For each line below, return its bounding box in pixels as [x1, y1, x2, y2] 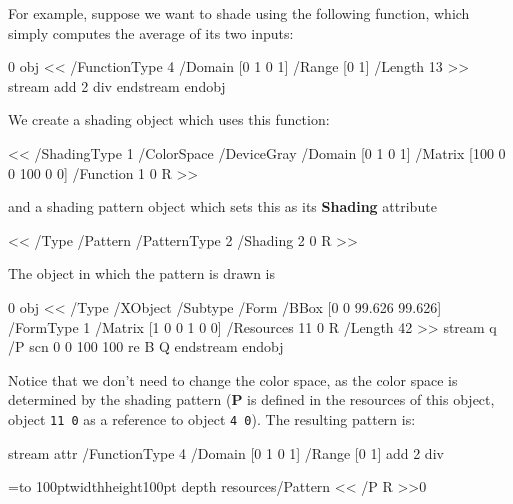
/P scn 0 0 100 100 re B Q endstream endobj [8, 336, 284, 357]
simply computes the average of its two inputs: [8, 22, 294, 43]
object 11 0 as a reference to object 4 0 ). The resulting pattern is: [8, 408, 416, 429]
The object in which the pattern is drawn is [8, 263, 276, 284]
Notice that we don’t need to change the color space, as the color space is [8, 369, 458, 390]
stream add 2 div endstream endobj [8, 75, 226, 96]
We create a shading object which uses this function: [8, 109, 330, 130]
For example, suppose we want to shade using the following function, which [8, 3, 470, 23]
